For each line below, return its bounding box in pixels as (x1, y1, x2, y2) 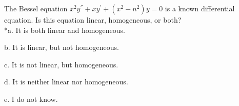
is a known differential (165, 3, 235, 13)
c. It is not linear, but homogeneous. (4, 59, 118, 69)
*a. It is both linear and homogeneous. (4, 24, 125, 35)
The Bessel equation (4, 3, 68, 13)
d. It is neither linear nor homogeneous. (4, 76, 128, 87)
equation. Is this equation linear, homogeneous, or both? (4, 14, 182, 25)
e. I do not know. (4, 93, 58, 104)
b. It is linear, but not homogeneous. (4, 42, 119, 52)
